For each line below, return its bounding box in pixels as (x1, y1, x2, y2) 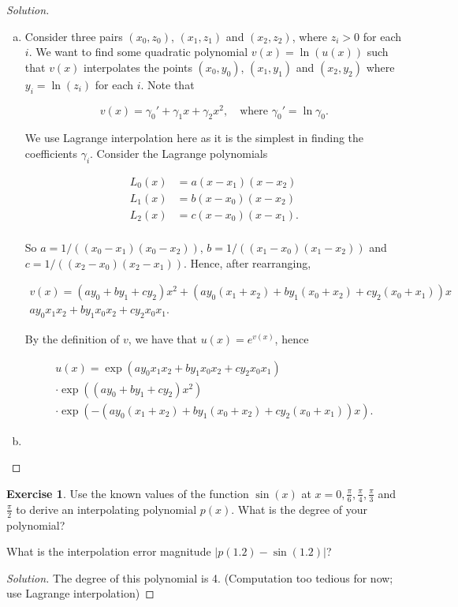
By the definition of (24, 331, 120, 347)
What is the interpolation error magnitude (6, 543, 211, 560)
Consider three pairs (24, 28, 123, 44)
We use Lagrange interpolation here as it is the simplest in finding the (24, 129, 364, 146)
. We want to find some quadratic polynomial (28, 43, 248, 60)
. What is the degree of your (231, 500, 368, 517)
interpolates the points (84, 58, 192, 75)
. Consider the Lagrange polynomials (90, 145, 268, 162)
